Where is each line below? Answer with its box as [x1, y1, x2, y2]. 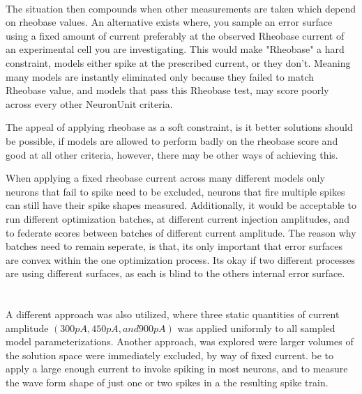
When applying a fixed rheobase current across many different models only [6, 171, 325, 185]
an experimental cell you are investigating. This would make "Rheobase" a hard [6, 42, 345, 56]
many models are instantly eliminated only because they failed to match [6, 69, 315, 84]
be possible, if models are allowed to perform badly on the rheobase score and [6, 133, 338, 148]
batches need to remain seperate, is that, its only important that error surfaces [6, 239, 342, 253]
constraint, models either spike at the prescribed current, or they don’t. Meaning [6, 55, 351, 70]
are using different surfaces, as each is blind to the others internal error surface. [6, 266, 345, 281]
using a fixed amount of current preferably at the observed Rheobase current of [6, 28, 345, 42]
